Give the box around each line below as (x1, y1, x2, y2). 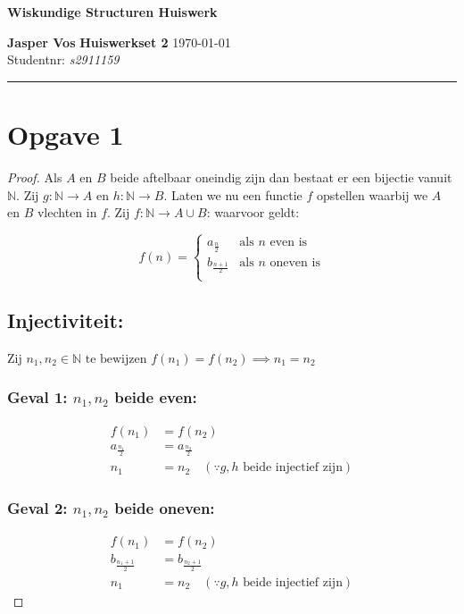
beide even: (114, 386, 197, 408)
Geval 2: (7, 497, 68, 519)
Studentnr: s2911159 (7, 50, 120, 69)
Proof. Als (7, 167, 62, 186)
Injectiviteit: (7, 307, 124, 334)
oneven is (269, 256, 320, 269)
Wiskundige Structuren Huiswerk (7, 3, 218, 21)
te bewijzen (85, 352, 147, 366)
